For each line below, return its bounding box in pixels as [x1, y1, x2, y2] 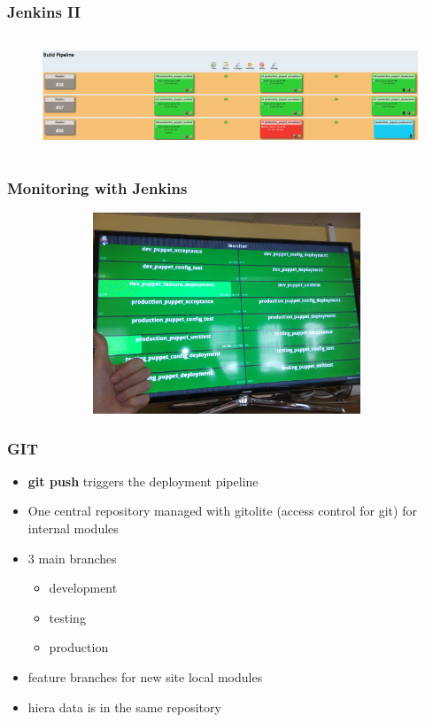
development [49, 578, 118, 597]
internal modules [27, 519, 119, 538]
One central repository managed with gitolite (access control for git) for [27, 501, 417, 520]
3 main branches [27, 548, 117, 567]
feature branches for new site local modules [27, 668, 263, 687]
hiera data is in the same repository [27, 697, 221, 716]
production [49, 638, 109, 656]
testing [49, 608, 86, 626]
